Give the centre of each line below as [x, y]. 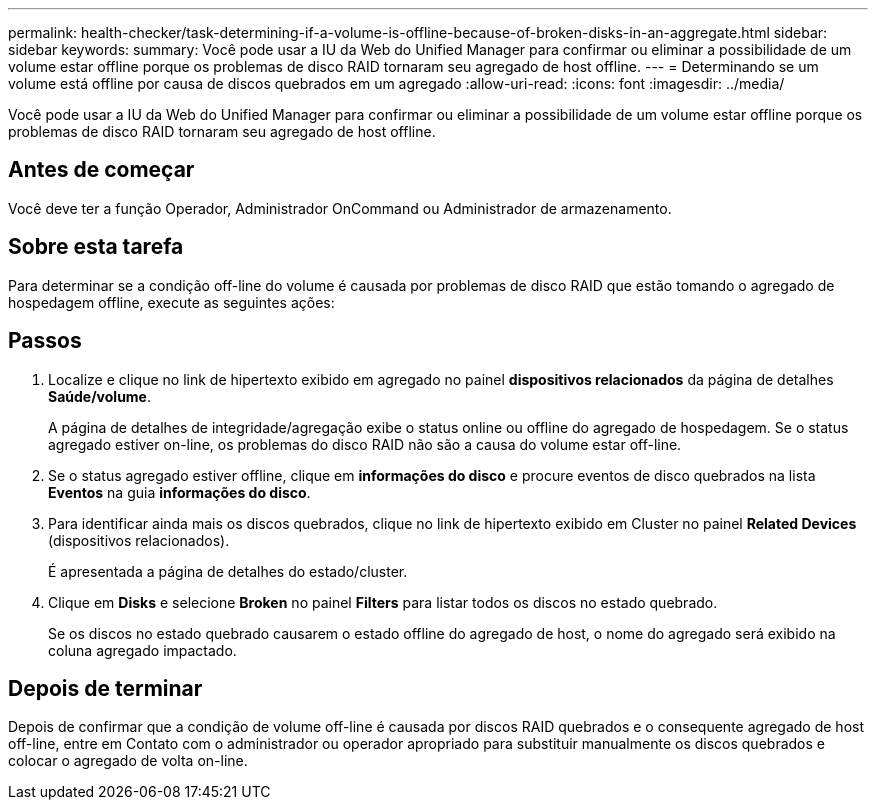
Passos [45, 341]
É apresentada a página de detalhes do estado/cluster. [228, 571]
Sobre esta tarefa [96, 247]
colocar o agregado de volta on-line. [128, 761]
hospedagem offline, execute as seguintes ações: [171, 302]
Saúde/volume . [100, 396]
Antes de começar [101, 170]
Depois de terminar [105, 688]
